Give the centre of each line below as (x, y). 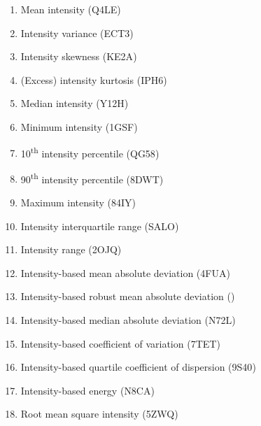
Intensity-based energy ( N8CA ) (87, 390)
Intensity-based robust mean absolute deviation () (128, 296)
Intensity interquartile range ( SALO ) (100, 226)
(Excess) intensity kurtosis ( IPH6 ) (94, 79)
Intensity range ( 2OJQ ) (71, 249)
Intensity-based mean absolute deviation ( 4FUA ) (125, 272)
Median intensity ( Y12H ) (75, 103)
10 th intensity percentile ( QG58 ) (90, 152)
